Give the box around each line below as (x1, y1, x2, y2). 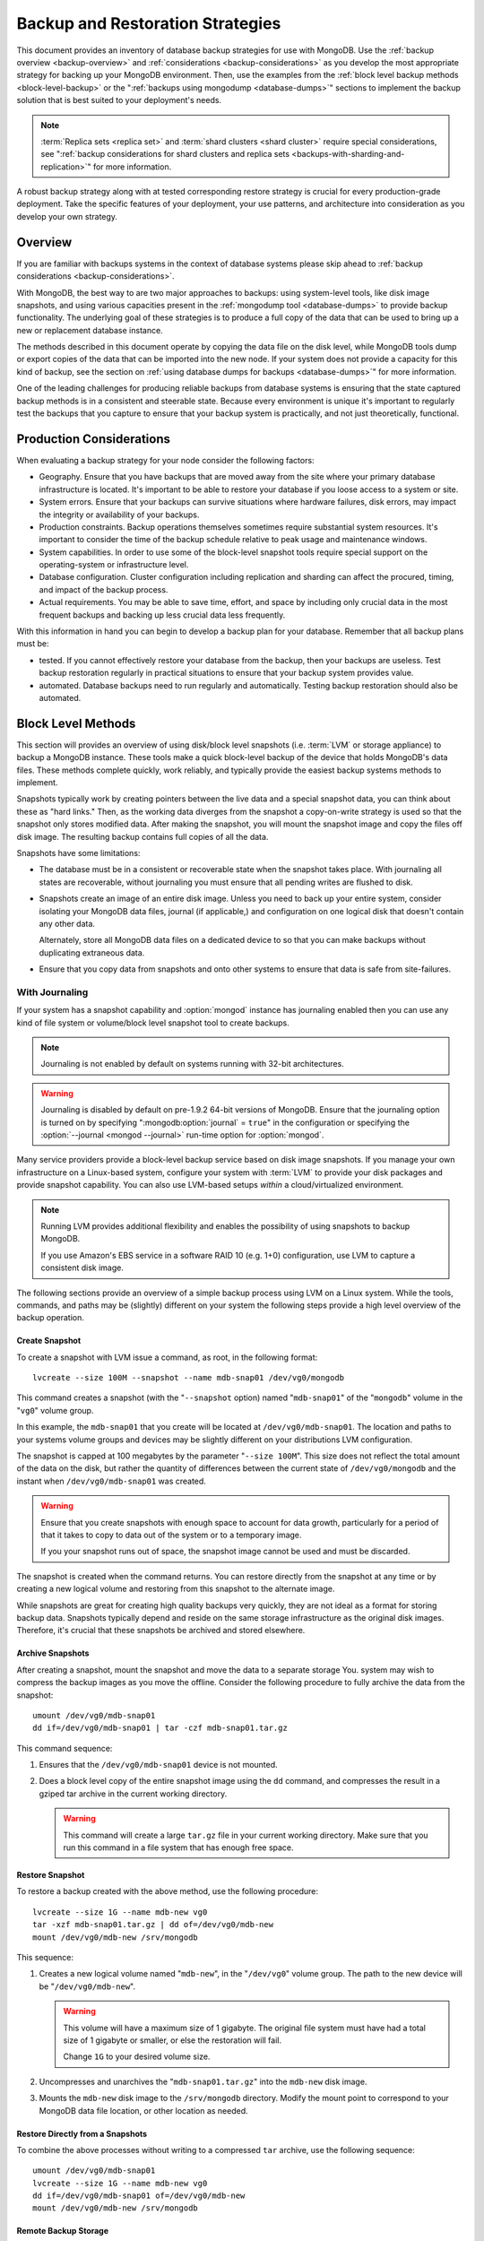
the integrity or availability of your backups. (39, 509, 200, 520)
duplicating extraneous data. (39, 947, 145, 958)
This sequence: (16, 1951, 74, 1962)
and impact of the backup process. (39, 584, 169, 595)
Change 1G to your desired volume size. (63, 2051, 211, 2062)
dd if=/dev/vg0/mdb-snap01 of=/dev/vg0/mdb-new (32, 2191, 246, 2201)
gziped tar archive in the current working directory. (39, 1788, 228, 1799)
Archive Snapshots (16, 1648, 90, 1658)
